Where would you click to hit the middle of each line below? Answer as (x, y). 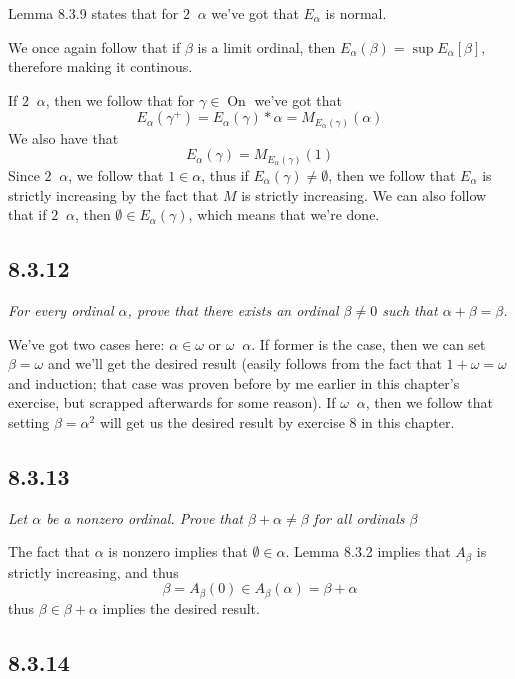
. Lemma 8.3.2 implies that (368, 551)
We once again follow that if (94, 46)
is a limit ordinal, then (266, 46)
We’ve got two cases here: (86, 343)
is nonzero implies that (178, 551)
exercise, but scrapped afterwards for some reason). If (172, 402)
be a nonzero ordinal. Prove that (144, 517)
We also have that (63, 137)
